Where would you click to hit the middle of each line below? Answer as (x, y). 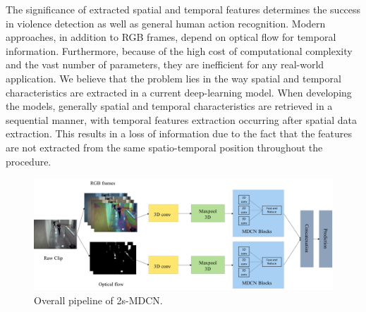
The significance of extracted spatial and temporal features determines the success (183, 9)
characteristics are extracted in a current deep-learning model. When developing (179, 92)
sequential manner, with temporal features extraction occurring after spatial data (181, 119)
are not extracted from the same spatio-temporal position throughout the (164, 147)
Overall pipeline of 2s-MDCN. (98, 300)
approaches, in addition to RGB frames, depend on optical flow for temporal (171, 37)
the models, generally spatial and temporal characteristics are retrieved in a (169, 106)
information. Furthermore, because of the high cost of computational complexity (179, 50)
